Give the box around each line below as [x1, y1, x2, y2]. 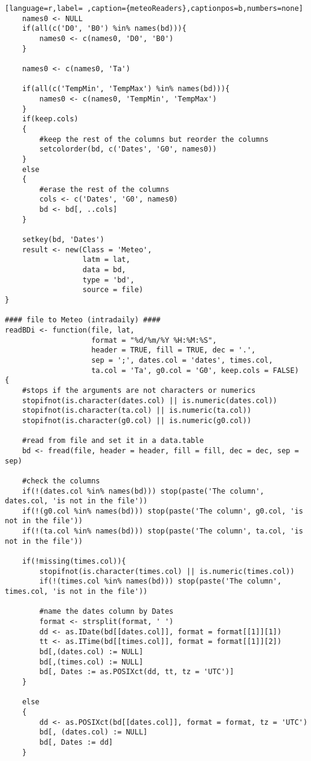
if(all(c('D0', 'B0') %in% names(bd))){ [22, 24, 187, 33]
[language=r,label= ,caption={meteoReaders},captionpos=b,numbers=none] [5, 4, 303, 13]
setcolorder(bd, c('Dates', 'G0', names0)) [39, 145, 217, 154]
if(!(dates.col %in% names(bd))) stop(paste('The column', [22, 486, 265, 495]
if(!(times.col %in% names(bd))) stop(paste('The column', [39, 577, 282, 586]
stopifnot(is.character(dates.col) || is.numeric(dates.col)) [22, 396, 278, 405]
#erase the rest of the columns [39, 185, 170, 194]
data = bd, [82, 266, 126, 275]
